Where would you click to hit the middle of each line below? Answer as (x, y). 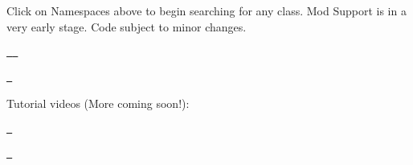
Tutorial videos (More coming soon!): (98, 103)
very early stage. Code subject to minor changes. (127, 26)
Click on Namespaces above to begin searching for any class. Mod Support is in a (206, 10)
